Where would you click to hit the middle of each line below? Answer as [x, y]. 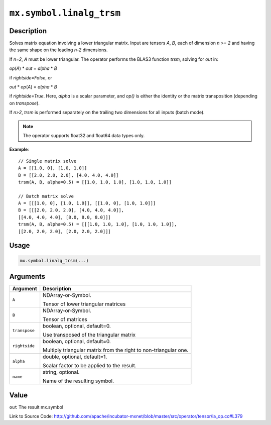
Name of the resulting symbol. [79, 381]
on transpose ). [25, 103]
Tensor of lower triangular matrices [84, 304]
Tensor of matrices [65, 320]
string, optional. [61, 372]
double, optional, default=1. [75, 357]
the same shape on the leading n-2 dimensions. [58, 50]
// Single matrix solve [47, 161]
